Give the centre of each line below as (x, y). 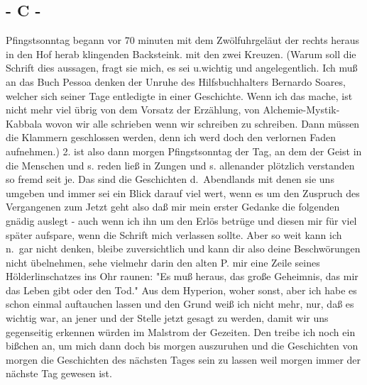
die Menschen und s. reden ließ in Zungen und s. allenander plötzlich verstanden (180, 165)
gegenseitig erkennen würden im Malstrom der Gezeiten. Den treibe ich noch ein (181, 331)
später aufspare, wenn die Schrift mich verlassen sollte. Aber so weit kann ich (174, 234)
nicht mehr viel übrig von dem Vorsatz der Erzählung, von (133, 110)
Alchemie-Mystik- (301, 110)
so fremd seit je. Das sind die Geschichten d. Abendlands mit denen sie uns (170, 179)
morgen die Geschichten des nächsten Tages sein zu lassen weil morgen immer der (183, 359)
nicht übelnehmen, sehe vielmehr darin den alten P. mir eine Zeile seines (163, 262)
